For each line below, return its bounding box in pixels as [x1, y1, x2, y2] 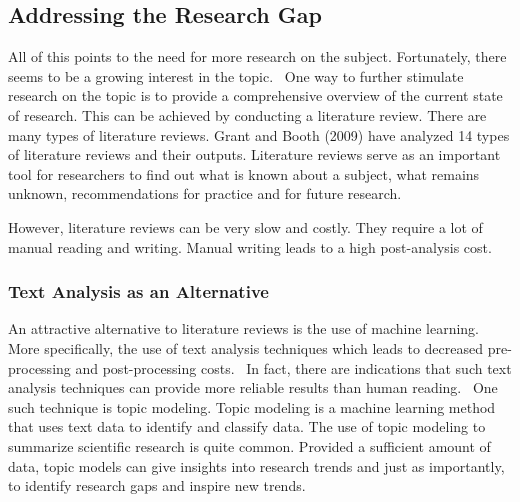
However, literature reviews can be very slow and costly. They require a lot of [8, 216, 483, 237]
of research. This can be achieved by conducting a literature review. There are [8, 104, 487, 125]
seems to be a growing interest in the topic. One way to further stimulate [8, 65, 464, 86]
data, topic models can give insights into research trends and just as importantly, [8, 455, 505, 476]
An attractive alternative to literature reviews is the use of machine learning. [8, 318, 480, 339]
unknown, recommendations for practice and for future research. [8, 183, 402, 204]
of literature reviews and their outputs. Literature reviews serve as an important [8, 144, 501, 165]
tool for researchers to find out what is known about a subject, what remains [8, 163, 480, 184]
